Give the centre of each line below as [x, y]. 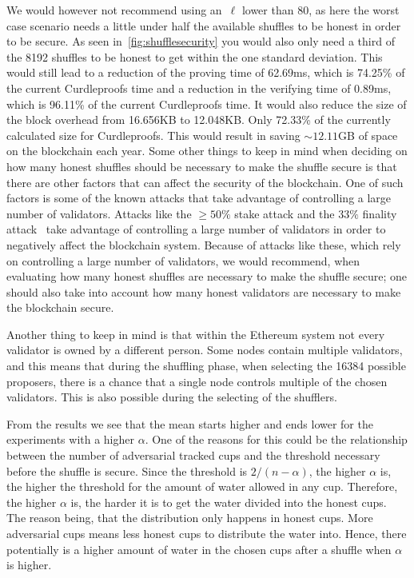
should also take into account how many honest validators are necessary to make [204, 291]
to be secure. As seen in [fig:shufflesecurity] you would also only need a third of [201, 41]
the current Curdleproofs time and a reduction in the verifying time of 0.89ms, [199, 88]
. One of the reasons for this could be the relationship [276, 439]
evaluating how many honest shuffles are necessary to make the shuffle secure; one [207, 276]
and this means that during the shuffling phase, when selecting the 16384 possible [206, 366]
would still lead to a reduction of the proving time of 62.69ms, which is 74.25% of [206, 72]
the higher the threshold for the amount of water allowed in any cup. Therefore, [202, 486]
